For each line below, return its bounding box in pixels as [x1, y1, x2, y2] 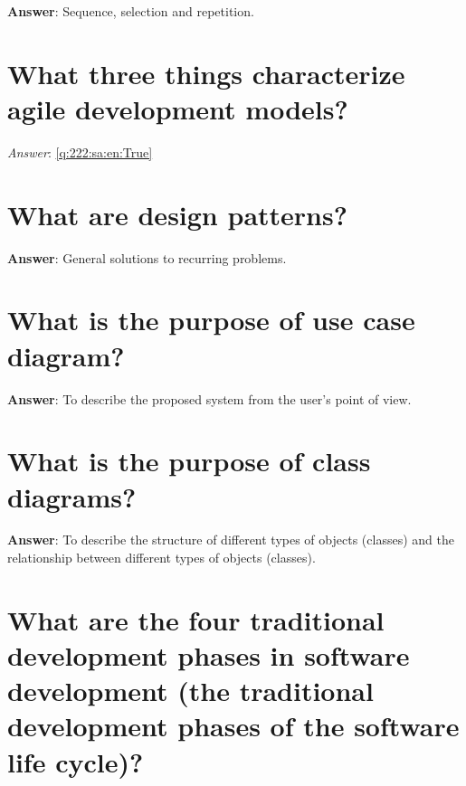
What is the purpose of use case [7, 301, 415, 338]
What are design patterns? [7, 195, 347, 232]
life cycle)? [7, 743, 144, 780]
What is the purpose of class [7, 442, 371, 479]
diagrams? [7, 478, 137, 515]
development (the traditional [7, 672, 374, 709]
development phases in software [7, 637, 410, 673]
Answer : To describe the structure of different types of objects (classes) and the [7, 530, 454, 549]
